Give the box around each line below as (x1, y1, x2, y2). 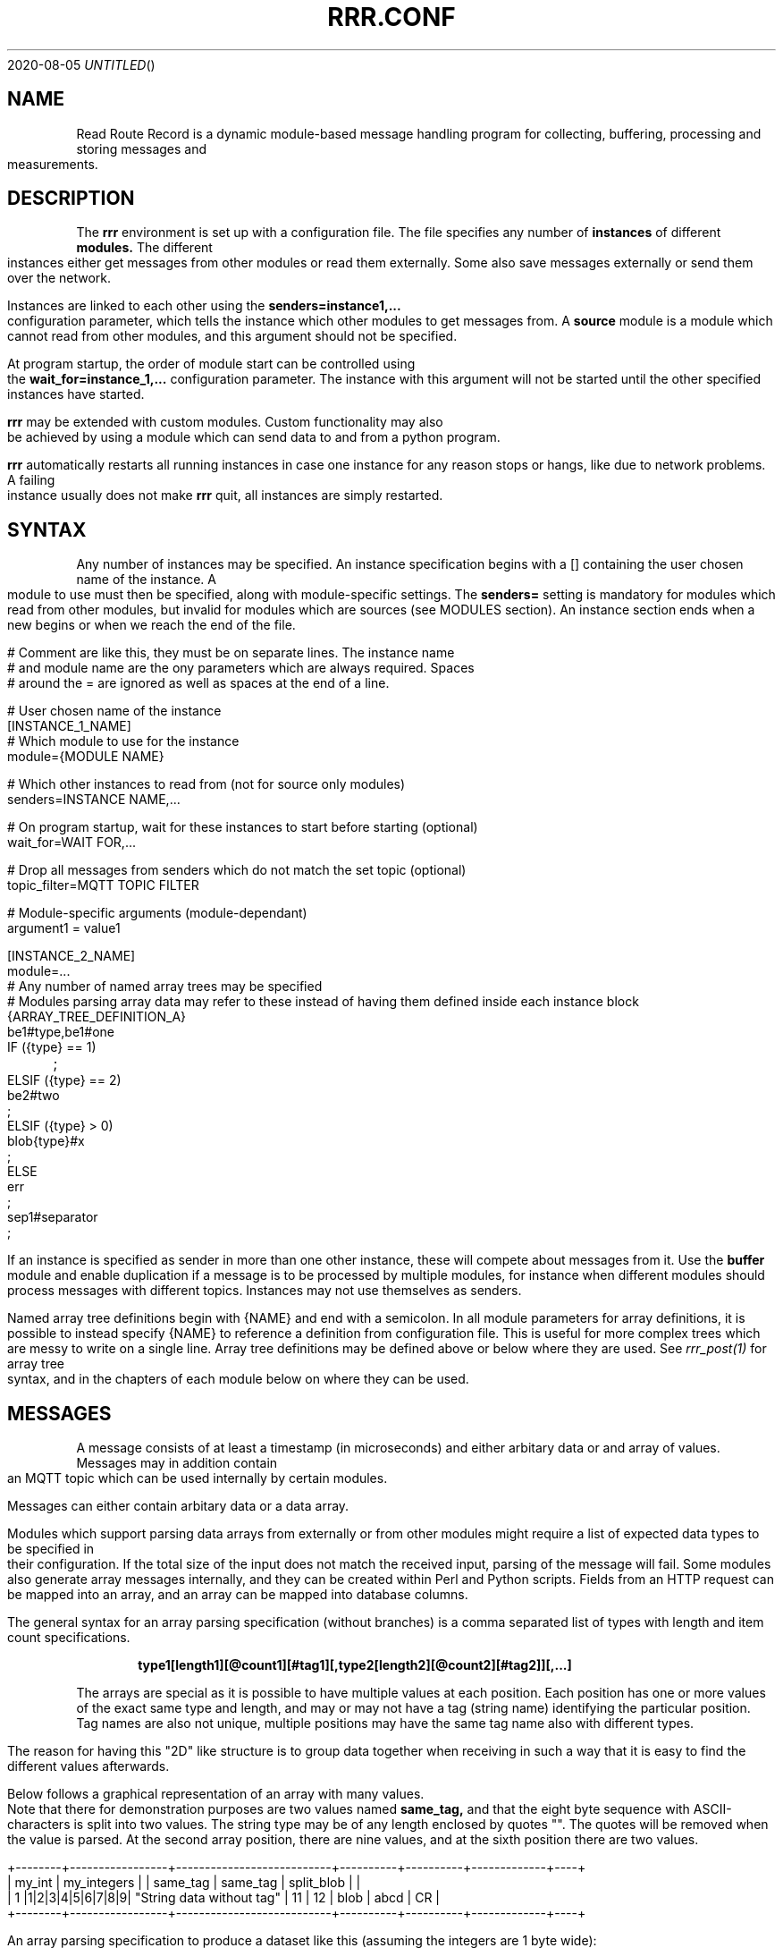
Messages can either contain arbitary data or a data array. (7, 1498, 349, 1514)
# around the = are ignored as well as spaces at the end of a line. (7, 675, 390, 691)
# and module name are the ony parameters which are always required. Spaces (7, 660, 475, 676)
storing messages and (76, 140, 207, 157)
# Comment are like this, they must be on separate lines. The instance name (7, 645, 455, 661)
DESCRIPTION (7, 187, 135, 210)
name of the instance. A (76, 572, 216, 588)
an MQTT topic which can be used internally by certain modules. (7, 1470, 388, 1486)
